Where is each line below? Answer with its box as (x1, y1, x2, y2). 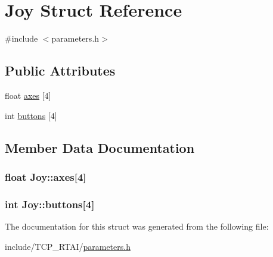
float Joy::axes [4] (5, 169, 86, 184)
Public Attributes (5, 61, 116, 80)
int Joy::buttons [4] (5, 196, 95, 211)
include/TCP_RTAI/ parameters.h (5, 240, 131, 252)
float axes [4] (5, 89, 51, 101)
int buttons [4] (5, 109, 57, 121)
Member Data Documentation (5, 138, 195, 156)
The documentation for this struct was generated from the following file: (5, 220, 269, 232)
